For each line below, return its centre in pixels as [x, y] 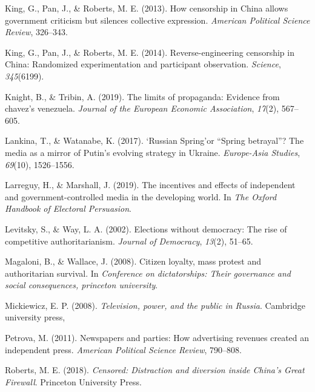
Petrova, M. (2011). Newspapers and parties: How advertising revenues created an [157, 338]
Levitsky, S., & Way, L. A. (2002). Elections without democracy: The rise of [146, 228]
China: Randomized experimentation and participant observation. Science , [143, 64]
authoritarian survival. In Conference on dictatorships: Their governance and [148, 273]
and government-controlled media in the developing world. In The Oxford [141, 196]
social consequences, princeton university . [81, 285]
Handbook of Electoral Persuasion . [68, 208]
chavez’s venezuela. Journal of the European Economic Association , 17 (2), [142, 108]
